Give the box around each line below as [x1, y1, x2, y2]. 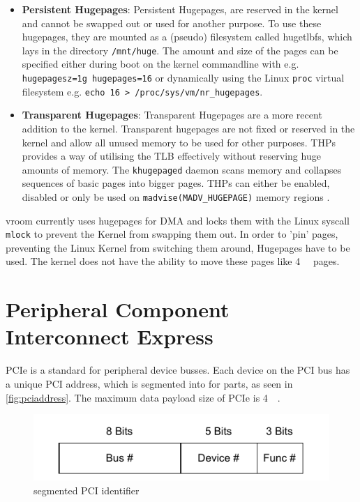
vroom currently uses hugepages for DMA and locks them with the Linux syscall [6, 213, 350, 227]
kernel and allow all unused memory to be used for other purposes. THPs [22, 135, 336, 149]
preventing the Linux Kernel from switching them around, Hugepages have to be [6, 240, 350, 254]
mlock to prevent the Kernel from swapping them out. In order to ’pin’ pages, [6, 227, 338, 241]
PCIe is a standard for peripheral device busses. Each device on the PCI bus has [6, 363, 350, 377]
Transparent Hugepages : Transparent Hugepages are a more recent [22, 107, 322, 122]
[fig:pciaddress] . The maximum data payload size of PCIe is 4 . [6, 390, 280, 404]
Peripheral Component [6, 295, 230, 324]
